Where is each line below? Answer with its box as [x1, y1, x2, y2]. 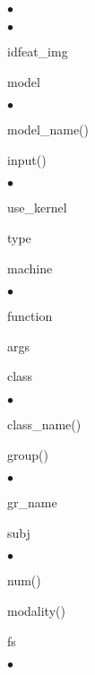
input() [7, 150, 47, 169]
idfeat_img [7, 42, 68, 60]
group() [7, 445, 48, 463]
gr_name [7, 493, 57, 512]
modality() [7, 601, 65, 619]
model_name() [7, 120, 89, 139]
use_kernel [7, 198, 67, 217]
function [7, 307, 53, 325]
